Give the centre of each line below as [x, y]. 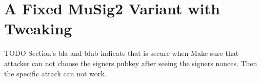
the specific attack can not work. [55, 73]
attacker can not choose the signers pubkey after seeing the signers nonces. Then [131, 63]
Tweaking [38, 28]
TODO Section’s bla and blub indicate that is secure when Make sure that [122, 53]
